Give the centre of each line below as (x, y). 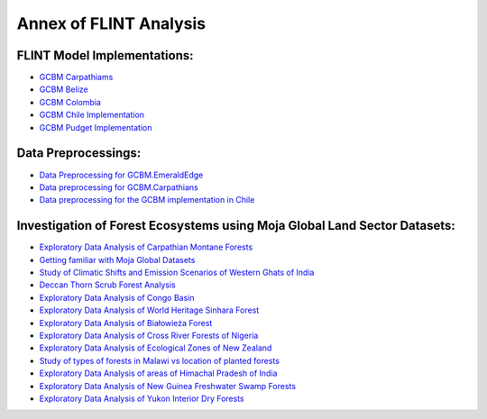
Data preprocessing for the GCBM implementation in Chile (147, 200)
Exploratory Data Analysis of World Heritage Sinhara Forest (149, 310)
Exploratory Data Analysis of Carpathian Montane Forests (146, 247)
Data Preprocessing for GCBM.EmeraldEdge (121, 175)
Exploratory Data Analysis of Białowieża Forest (126, 323)
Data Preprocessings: (79, 153)
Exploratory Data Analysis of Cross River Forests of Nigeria (149, 335)
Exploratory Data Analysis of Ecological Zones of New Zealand (156, 348)
